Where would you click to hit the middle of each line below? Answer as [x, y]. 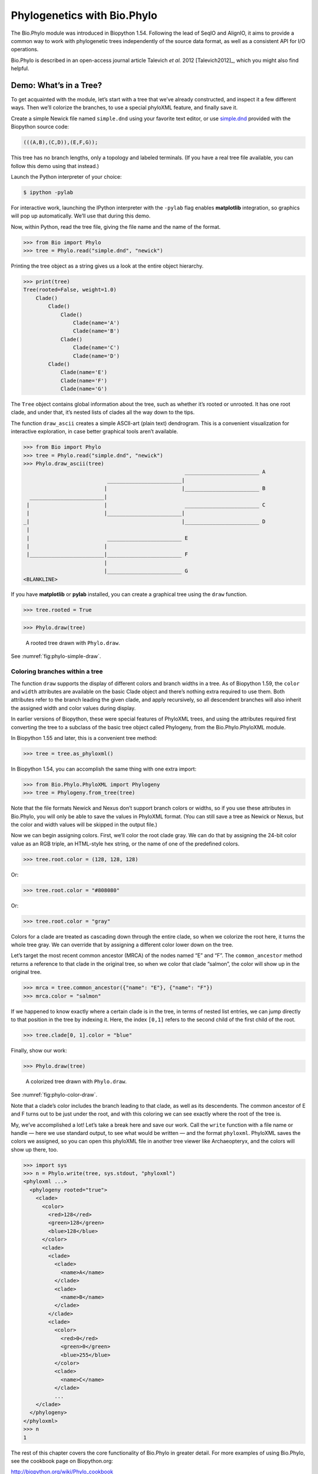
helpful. [20, 68]
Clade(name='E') [84, 372]
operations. [25, 50]
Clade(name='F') [84, 381]
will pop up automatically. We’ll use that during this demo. [81, 216]
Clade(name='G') [84, 389]
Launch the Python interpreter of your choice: [66, 176]
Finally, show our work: [39, 1050]
